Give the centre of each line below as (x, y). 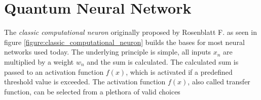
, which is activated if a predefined (179, 71)
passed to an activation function (54, 71)
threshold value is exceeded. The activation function (85, 82)
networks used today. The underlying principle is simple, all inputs (108, 52)
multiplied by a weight (39, 61)
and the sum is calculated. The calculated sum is (163, 61)
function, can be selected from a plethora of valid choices (92, 91)
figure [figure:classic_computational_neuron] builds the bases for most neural (124, 42)
